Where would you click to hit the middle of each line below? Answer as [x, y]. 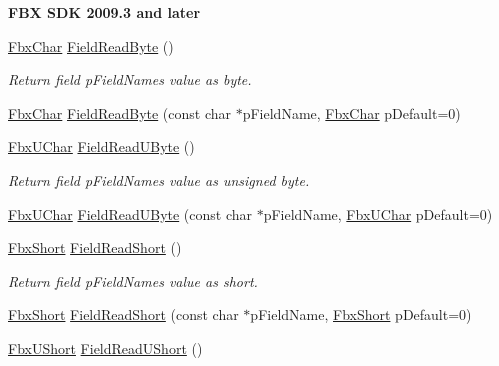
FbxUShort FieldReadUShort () [105, 347]
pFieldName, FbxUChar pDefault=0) [378, 213]
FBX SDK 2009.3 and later [104, 12]
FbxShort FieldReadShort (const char [123, 314]
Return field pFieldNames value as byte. [130, 79]
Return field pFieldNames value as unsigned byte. [159, 179]
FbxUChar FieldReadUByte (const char [130, 213]
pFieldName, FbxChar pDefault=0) [351, 112]
